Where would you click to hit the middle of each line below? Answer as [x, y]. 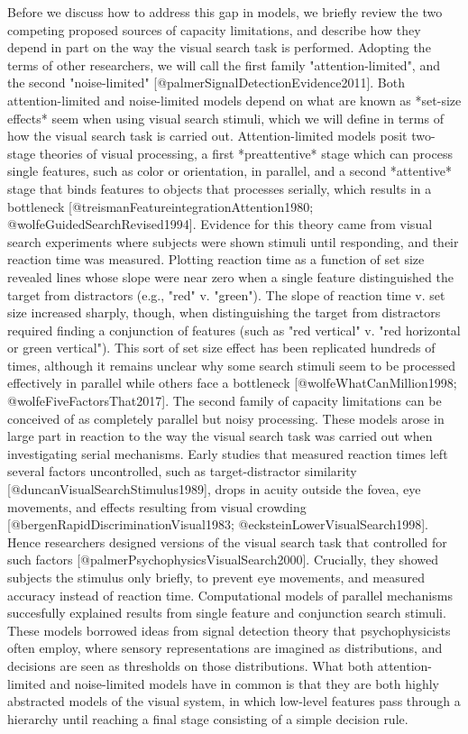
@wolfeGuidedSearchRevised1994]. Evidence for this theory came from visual [220, 224]
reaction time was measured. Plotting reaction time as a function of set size [216, 259]
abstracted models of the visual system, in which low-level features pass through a [234, 701]
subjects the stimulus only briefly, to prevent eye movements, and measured [216, 577]
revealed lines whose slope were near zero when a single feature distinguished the [230, 276]
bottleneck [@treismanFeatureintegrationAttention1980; [161, 206]
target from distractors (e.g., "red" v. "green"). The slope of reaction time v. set [226, 294]
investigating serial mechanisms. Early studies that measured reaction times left [228, 453]
